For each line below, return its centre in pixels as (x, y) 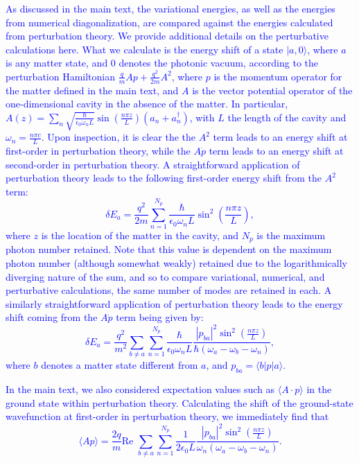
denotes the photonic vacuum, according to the (219, 63)
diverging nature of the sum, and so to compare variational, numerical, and (165, 276)
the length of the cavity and (287, 117)
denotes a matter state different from (120, 365)
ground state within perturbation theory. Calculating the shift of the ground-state (179, 402)
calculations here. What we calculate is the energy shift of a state (145, 49)
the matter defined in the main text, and (92, 90)
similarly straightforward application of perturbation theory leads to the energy (174, 303)
